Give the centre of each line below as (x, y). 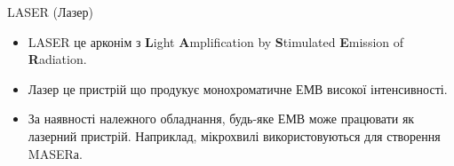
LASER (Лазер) (50, 12)
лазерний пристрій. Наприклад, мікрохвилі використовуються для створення (234, 135)
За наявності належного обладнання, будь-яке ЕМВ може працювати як (221, 119)
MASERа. (55, 153)
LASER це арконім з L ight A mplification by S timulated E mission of (216, 41)
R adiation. (57, 59)
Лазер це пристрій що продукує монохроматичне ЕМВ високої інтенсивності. (238, 88)
